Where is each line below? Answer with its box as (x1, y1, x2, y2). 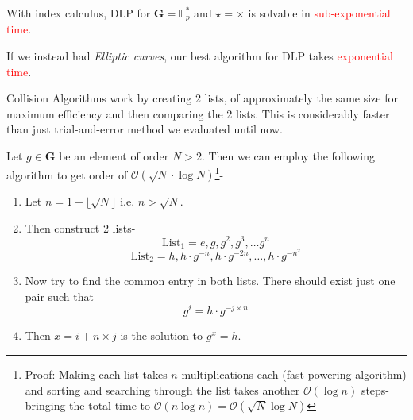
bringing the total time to (25, 397, 150, 414)
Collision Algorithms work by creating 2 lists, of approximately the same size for (6, 90, 398, 106)
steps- (361, 381, 390, 398)
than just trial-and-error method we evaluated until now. (6, 121, 283, 137)
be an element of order (59, 148, 169, 164)
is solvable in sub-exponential (248, 5, 391, 21)
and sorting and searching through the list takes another (25, 381, 300, 398)
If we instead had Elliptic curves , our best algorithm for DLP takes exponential (6, 48, 393, 64)
